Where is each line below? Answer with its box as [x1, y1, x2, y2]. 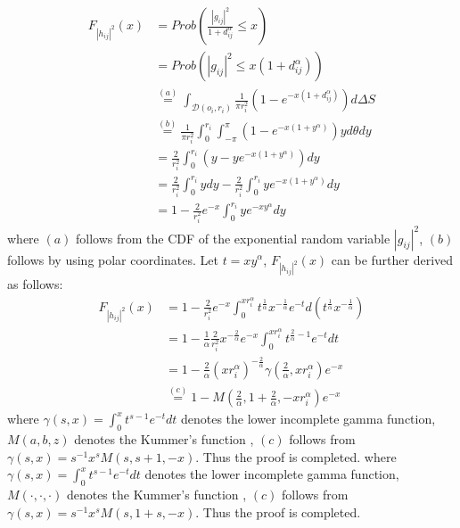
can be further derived [331, 250, 454, 268]
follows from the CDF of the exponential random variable [76, 228, 390, 247]
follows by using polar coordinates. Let [7, 250, 218, 268]
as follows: [7, 275, 63, 293]
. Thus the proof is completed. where [195, 447, 397, 466]
